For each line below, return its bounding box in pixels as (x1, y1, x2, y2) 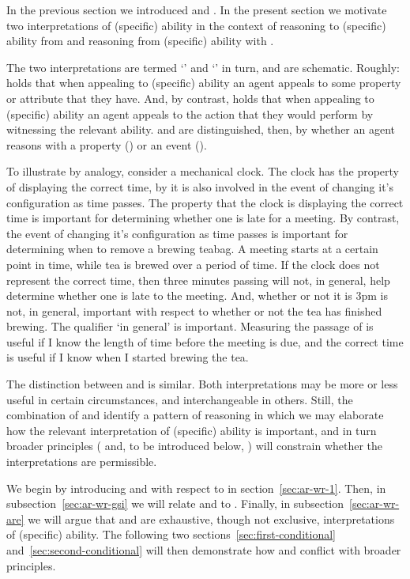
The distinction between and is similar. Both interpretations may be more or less (6, 376, 398, 392)
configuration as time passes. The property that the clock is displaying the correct (6, 194, 404, 210)
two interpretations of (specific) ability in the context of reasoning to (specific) (6, 17, 386, 33)
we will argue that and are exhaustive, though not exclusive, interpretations (28, 510, 395, 527)
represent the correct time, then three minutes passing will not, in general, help (6, 271, 390, 288)
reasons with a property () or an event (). (6, 136, 207, 153)
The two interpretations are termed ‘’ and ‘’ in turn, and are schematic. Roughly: (6, 59, 400, 75)
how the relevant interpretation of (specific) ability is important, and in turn (6, 422, 377, 438)
